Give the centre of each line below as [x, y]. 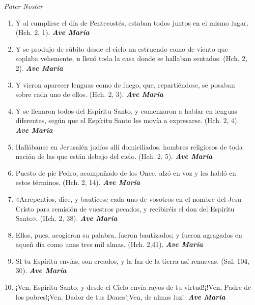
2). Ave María [39, 68]
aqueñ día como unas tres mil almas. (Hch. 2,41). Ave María [109, 244]
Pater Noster [23, 6]
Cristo [25, 208]
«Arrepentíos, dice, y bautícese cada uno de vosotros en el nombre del [121, 198]
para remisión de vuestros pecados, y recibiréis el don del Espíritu [135, 208]
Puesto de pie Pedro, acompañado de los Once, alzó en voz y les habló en [126, 172]
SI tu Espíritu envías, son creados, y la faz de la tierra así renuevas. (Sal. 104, [132, 260]
